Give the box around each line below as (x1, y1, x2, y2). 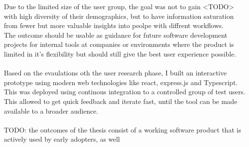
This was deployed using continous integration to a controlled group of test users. (4, 87, 246, 97)
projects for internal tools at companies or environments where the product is (4, 39, 234, 49)
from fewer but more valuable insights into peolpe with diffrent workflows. (4, 20, 224, 30)
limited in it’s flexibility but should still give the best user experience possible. (4, 48, 236, 59)
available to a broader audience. (4, 105, 98, 116)
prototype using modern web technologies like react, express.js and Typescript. (4, 77, 238, 87)
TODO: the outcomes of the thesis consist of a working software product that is (4, 124, 241, 134)
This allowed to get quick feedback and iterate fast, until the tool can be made (4, 96, 237, 106)
